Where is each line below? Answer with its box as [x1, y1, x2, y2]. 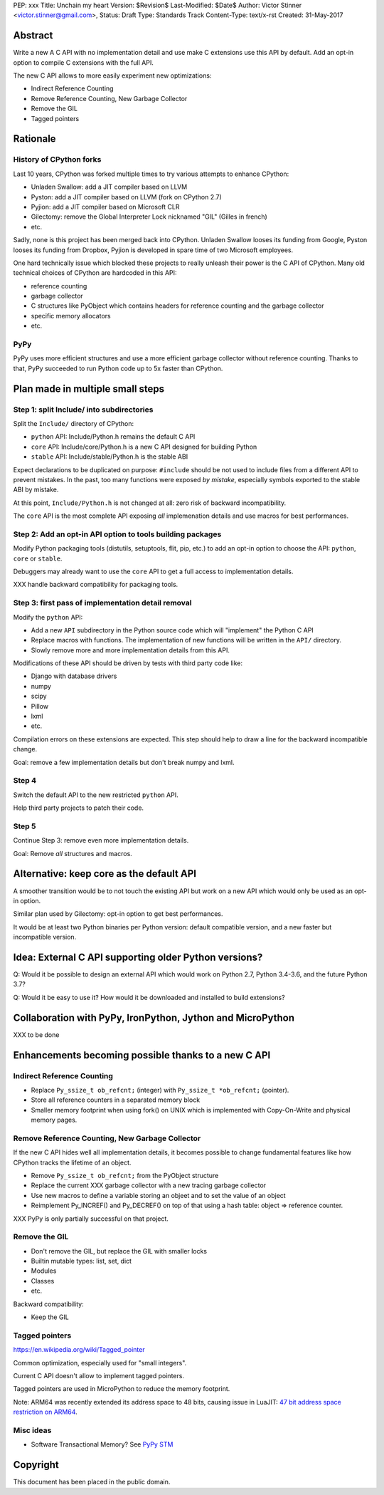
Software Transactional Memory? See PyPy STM [31, 1440, 174, 1449]
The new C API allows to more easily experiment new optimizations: [13, 71, 212, 80]
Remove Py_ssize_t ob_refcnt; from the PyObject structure [31, 1171, 219, 1179]
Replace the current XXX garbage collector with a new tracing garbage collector [31, 1181, 267, 1189]
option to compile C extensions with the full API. [13, 58, 154, 67]
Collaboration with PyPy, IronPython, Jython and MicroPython [13, 1011, 295, 1023]
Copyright [13, 1459, 60, 1471]
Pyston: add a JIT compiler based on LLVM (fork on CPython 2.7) [31, 192, 222, 201]
